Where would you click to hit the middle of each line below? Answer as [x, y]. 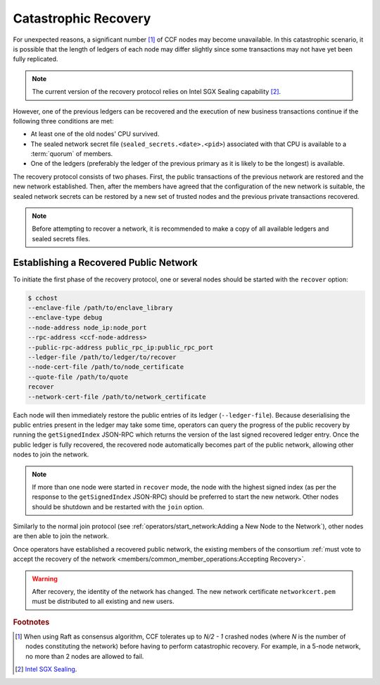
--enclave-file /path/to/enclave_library [100, 308]
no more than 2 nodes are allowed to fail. [85, 656]
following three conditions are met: [63, 121]
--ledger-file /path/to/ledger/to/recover [102, 357]
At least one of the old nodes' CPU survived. [95, 134]
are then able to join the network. [61, 536]
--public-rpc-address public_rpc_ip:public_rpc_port [121, 347]
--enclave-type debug [65, 318]
